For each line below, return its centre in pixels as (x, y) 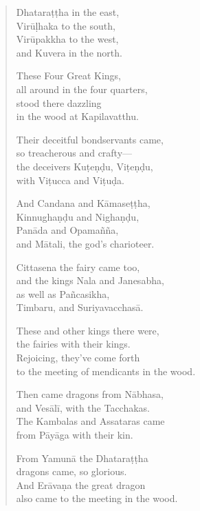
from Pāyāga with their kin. (75, 435)
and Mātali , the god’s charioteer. (85, 243)
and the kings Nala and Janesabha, (90, 280)
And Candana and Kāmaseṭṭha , (83, 203)
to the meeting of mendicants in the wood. (106, 371)
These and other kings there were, (88, 330)
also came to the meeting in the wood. (97, 498)
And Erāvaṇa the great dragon (81, 484)
